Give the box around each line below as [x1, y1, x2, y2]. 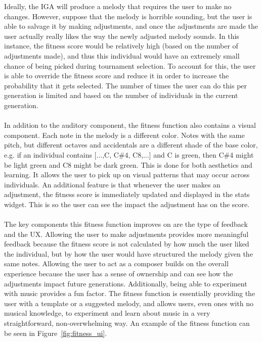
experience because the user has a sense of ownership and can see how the [4, 268, 233, 279]
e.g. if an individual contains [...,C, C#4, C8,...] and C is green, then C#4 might [4, 149, 254, 160]
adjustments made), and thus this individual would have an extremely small [4, 50, 240, 61]
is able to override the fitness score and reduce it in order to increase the [4, 70, 229, 81]
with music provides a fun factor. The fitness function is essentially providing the [4, 288, 255, 299]
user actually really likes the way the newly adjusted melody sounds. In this [4, 30, 239, 41]
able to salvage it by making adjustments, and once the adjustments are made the [4, 21, 258, 31]
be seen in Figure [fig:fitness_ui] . [4, 327, 107, 338]
